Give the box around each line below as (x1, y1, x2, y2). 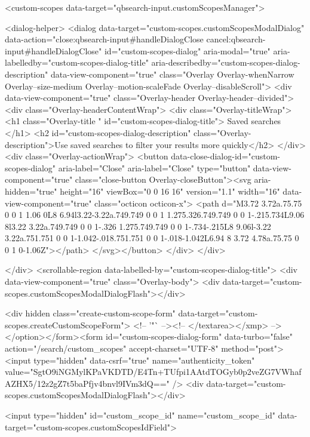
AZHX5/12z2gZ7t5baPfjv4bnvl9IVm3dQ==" (5, 377, 170, 389)
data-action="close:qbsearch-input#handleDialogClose (5, 33, 204, 45)
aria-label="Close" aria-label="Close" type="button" (58, 161, 251, 174)
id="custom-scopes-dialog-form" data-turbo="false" (105, 330, 293, 343)
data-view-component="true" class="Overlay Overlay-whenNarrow (50, 67, 294, 80)
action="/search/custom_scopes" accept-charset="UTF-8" (5, 342, 219, 355)
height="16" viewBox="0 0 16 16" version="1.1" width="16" (60, 184, 280, 197)
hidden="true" (5, 184, 57, 197)
